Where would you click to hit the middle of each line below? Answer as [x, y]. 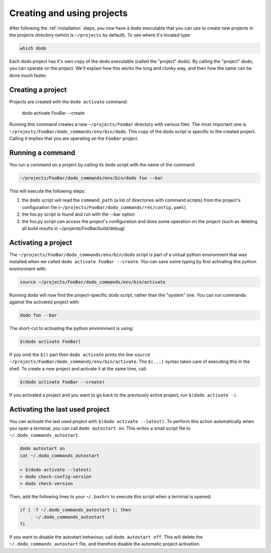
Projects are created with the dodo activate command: [69, 102]
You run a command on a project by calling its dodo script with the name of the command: [102, 165]
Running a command [42, 153]
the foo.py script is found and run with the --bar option [79, 214]
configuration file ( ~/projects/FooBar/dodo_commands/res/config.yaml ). [105, 207]
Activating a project [41, 242]
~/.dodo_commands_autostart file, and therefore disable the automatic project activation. [105, 544]
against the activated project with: [44, 302]
